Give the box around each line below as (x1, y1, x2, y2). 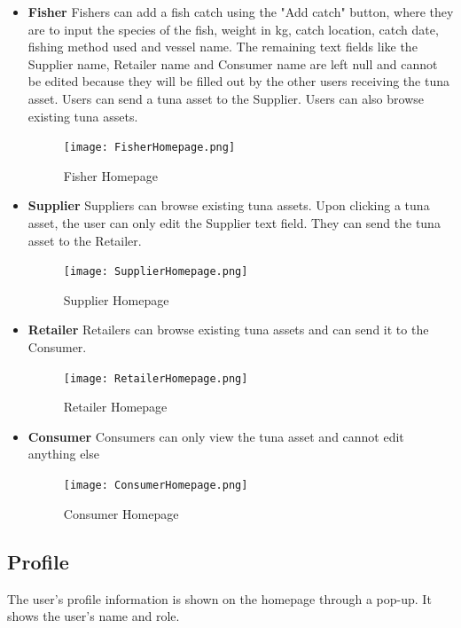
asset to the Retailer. (27, 231, 142, 249)
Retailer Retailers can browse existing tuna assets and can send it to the (27, 320, 429, 339)
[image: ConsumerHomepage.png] (63, 479, 248, 492)
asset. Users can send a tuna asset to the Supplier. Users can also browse (27, 89, 425, 107)
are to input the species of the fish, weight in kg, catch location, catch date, (27, 20, 439, 38)
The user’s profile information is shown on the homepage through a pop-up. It (7, 589, 432, 608)
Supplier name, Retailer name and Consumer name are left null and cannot (27, 54, 438, 73)
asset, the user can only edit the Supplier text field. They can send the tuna (27, 214, 441, 232)
